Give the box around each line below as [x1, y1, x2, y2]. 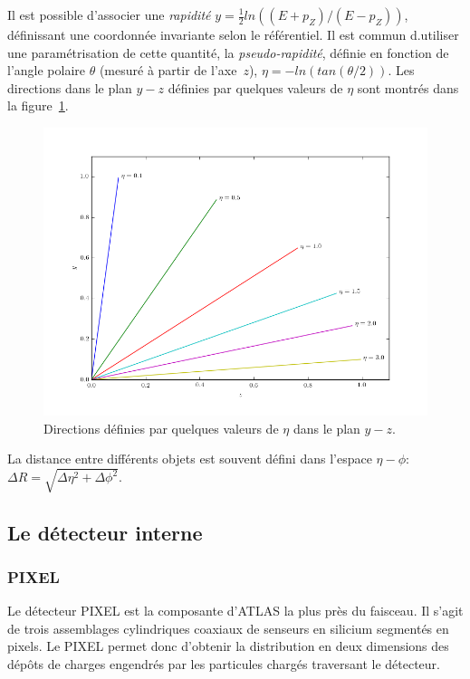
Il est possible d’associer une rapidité [7, 5, 211, 24]
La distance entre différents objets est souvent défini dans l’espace [7, 449, 372, 468]
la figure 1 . [7, 96, 69, 115]
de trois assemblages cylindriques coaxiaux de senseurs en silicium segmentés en [7, 618, 449, 637]
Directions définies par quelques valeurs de [43, 418, 279, 437]
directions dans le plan [7, 78, 132, 97]
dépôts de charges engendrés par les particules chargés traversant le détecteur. [7, 655, 440, 674]
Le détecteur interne [7, 518, 203, 546]
